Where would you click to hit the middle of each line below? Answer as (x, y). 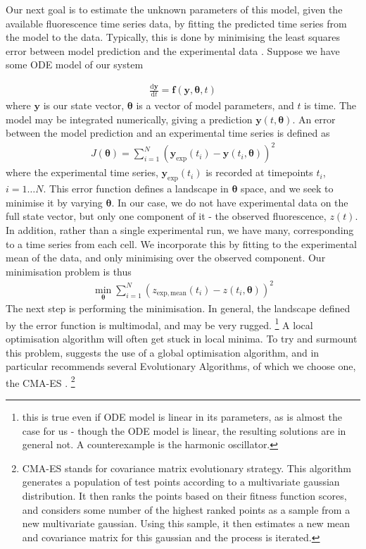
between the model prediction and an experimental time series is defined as (168, 133)
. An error (314, 119)
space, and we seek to (287, 189)
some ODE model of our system (75, 64)
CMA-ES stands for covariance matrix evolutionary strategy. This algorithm (187, 468)
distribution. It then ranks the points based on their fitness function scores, (184, 495)
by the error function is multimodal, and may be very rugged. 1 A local (159, 323)
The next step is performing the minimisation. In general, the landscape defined (178, 308)
